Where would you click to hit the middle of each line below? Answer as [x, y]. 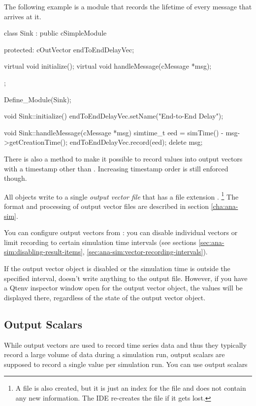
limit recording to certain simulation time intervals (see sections [100, 242]
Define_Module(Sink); [38, 99]
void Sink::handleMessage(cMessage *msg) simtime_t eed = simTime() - [114, 132]
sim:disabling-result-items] [43, 252]
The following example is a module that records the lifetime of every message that [128, 6]
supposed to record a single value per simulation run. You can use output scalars [126, 364]
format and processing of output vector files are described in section [106, 206]
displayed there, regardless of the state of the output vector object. [105, 297]
